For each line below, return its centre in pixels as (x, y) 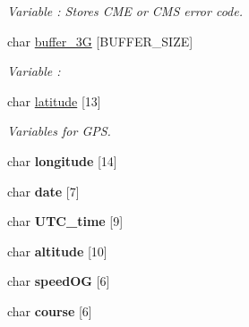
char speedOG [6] (59, 281)
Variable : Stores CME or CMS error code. (125, 11)
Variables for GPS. (59, 131)
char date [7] (43, 191)
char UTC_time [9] (65, 221)
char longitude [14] (62, 160)
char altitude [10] (57, 251)
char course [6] (50, 310)
